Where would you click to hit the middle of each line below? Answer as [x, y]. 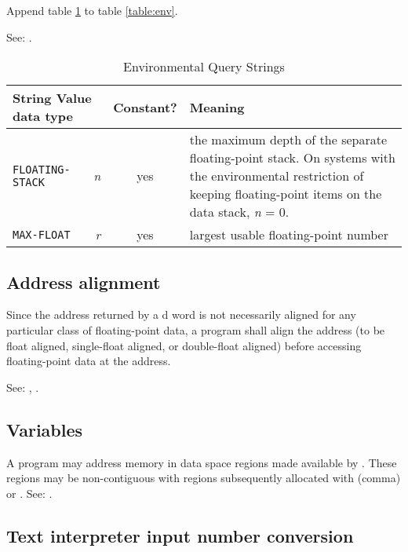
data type [43, 116]
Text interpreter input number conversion [180, 535]
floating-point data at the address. [89, 361]
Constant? [145, 107]
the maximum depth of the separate [288, 140]
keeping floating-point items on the [286, 194]
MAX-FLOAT [42, 234]
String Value [52, 98]
